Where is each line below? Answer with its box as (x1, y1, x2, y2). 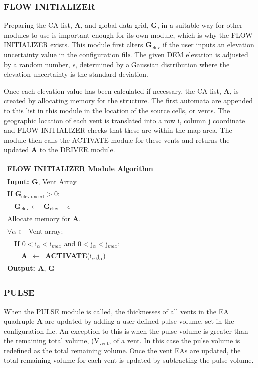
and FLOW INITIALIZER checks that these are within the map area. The (4, 125, 232, 135)
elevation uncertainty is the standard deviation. (4, 69, 148, 79)
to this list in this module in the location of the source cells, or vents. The (4, 105, 230, 115)
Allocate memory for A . (7, 213, 81, 223)
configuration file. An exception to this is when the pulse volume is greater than (4, 325, 248, 336)
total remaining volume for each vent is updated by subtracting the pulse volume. (4, 355, 254, 365)
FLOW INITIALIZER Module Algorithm (7, 163, 153, 174)
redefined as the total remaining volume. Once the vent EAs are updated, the (4, 345, 241, 355)
